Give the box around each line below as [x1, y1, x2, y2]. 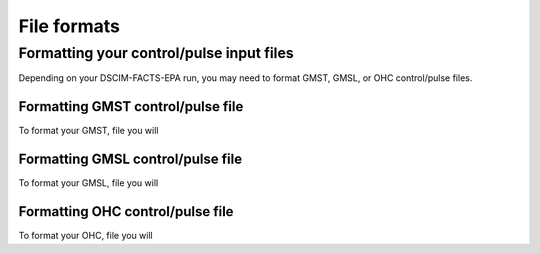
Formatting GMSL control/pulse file [18, 151, 243, 168]
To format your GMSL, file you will [18, 177, 159, 189]
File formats [18, 15, 120, 37]
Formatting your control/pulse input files [18, 44, 294, 62]
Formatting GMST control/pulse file [18, 98, 244, 115]
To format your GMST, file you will [18, 125, 159, 137]
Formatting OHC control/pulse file [18, 203, 234, 220]
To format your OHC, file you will [18, 230, 154, 242]
